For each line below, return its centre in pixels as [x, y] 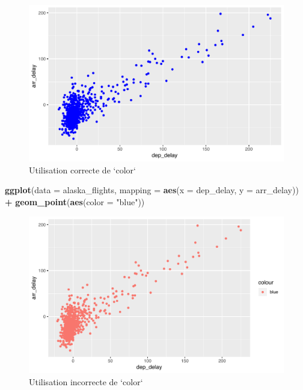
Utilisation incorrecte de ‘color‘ [86, 381]
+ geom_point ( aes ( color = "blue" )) [75, 202]
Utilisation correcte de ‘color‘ [82, 169]
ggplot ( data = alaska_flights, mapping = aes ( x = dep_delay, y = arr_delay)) [152, 190]
